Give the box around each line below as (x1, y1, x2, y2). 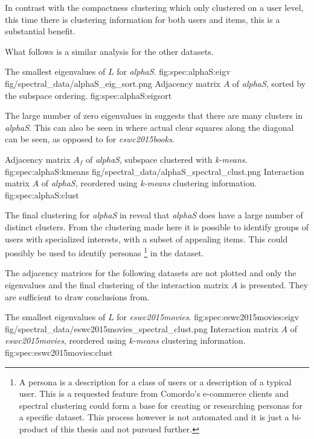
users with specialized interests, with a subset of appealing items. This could (5, 232, 288, 245)
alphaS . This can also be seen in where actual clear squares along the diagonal (5, 121, 294, 133)
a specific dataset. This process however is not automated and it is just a (19, 411, 289, 423)
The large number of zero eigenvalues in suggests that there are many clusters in (5, 109, 303, 122)
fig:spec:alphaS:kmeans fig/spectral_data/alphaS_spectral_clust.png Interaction (5, 165, 304, 177)
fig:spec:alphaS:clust (5, 188, 79, 201)
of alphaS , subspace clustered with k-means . (85, 153, 248, 165)
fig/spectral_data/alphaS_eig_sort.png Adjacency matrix (5, 77, 220, 89)
